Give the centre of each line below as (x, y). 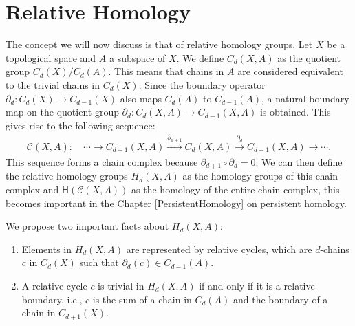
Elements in (47, 249)
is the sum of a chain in (142, 299)
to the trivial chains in (53, 84)
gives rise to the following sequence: (80, 125)
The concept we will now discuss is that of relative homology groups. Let (159, 44)
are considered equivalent (290, 71)
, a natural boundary (305, 98)
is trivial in (121, 285)
